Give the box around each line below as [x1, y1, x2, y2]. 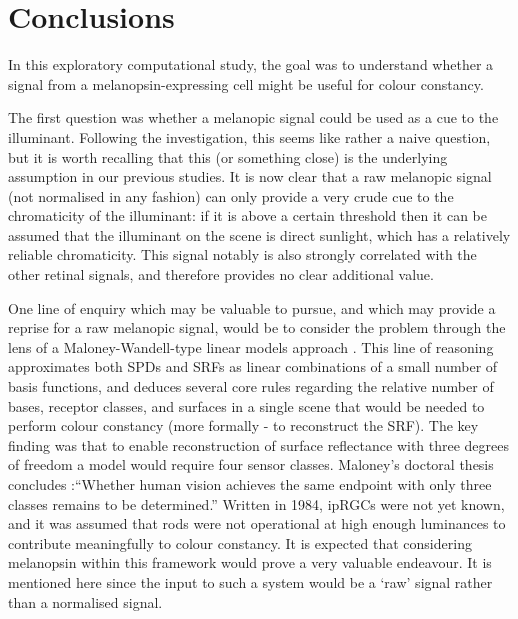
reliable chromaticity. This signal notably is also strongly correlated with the [8, 244, 477, 265]
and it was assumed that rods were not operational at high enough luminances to [8, 513, 506, 534]
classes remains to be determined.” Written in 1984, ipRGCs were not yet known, [8, 493, 505, 514]
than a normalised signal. [8, 591, 163, 612]
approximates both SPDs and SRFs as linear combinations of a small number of [8, 356, 498, 377]
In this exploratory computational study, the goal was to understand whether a [8, 54, 494, 75]
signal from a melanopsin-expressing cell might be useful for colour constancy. [8, 73, 484, 94]
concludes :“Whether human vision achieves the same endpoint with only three [8, 474, 492, 494]
